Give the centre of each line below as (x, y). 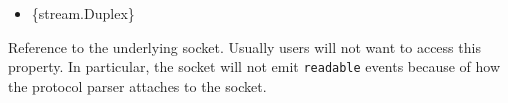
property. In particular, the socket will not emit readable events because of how (254, 66)
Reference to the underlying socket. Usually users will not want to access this (244, 46)
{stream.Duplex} (83, 13)
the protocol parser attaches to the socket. (137, 85)
